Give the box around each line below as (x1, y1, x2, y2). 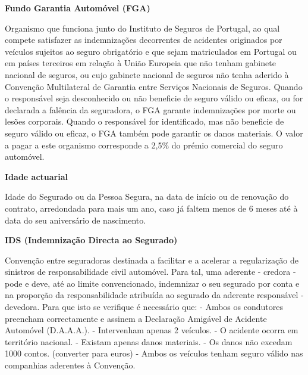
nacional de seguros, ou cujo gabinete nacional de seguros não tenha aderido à (5, 68, 289, 80)
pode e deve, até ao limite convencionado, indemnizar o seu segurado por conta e (5, 277, 300, 289)
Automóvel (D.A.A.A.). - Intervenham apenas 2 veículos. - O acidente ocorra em (5, 324, 298, 336)
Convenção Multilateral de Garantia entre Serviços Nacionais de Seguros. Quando (5, 80, 303, 92)
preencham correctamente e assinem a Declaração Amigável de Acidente (5, 312, 267, 324)
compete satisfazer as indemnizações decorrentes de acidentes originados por (5, 33, 282, 46)
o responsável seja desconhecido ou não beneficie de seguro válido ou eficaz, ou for (5, 92, 303, 104)
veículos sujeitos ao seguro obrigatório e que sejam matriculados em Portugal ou (5, 45, 297, 57)
